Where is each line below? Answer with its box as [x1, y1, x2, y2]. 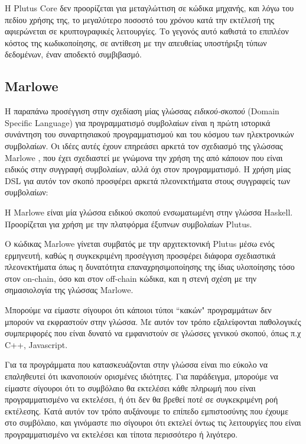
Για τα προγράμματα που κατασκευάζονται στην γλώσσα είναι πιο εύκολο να [5, 358, 268, 371]
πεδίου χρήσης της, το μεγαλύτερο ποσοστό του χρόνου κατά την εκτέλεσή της [5, 13, 275, 25]
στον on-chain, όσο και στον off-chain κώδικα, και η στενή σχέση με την [5, 272, 257, 284]
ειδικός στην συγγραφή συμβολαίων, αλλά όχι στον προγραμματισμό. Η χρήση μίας [5, 163, 291, 175]
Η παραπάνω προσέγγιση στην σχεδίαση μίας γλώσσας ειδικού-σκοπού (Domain [5, 105, 279, 117]
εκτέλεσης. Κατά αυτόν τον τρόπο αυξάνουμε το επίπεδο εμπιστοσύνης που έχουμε [5, 404, 289, 417]
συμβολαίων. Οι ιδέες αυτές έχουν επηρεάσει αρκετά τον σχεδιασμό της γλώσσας [5, 139, 283, 152]
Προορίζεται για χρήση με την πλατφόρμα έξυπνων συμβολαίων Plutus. [5, 217, 252, 230]
